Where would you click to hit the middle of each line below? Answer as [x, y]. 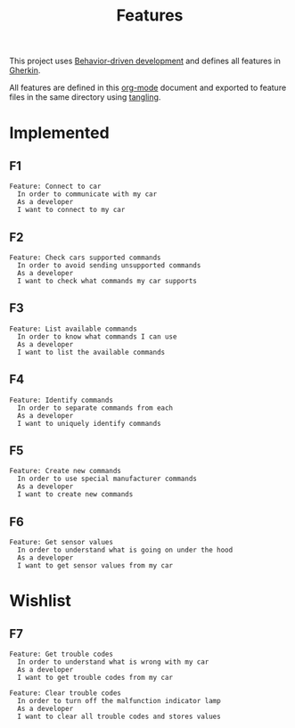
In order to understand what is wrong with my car [113, 662]
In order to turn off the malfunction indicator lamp [119, 701]
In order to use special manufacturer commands [107, 479]
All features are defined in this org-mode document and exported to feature [148, 88]
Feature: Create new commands [66, 471]
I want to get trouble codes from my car [95, 678]
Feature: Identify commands [61, 400]
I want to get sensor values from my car [95, 566]
